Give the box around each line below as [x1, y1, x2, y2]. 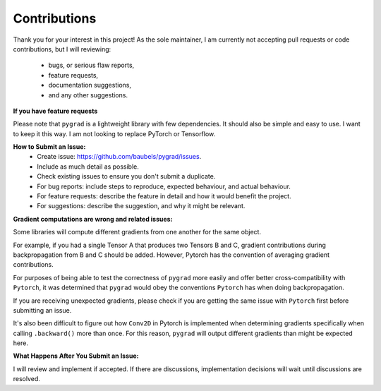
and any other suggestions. [48, 90, 128, 99]
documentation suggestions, [48, 81, 132, 90]
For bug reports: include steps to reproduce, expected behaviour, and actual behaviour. [37, 182, 291, 191]
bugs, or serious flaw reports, [48, 61, 135, 70]
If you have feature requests [13, 107, 98, 115]
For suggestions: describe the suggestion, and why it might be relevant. [37, 202, 246, 210]
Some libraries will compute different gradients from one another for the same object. [13, 228, 261, 236]
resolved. [13, 375, 40, 383]
